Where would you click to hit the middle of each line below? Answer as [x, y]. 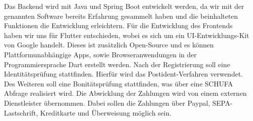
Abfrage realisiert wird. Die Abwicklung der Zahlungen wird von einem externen [126, 93]
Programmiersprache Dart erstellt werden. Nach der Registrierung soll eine [117, 64]
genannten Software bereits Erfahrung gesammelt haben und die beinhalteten [121, 16]
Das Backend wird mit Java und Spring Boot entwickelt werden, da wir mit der [124, 6]
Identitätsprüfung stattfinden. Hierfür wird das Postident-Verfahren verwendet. [124, 74]
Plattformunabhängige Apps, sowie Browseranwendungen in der [100, 54]
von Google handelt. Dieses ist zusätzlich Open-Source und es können [109, 45]
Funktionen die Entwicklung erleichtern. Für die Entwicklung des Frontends [118, 25]
